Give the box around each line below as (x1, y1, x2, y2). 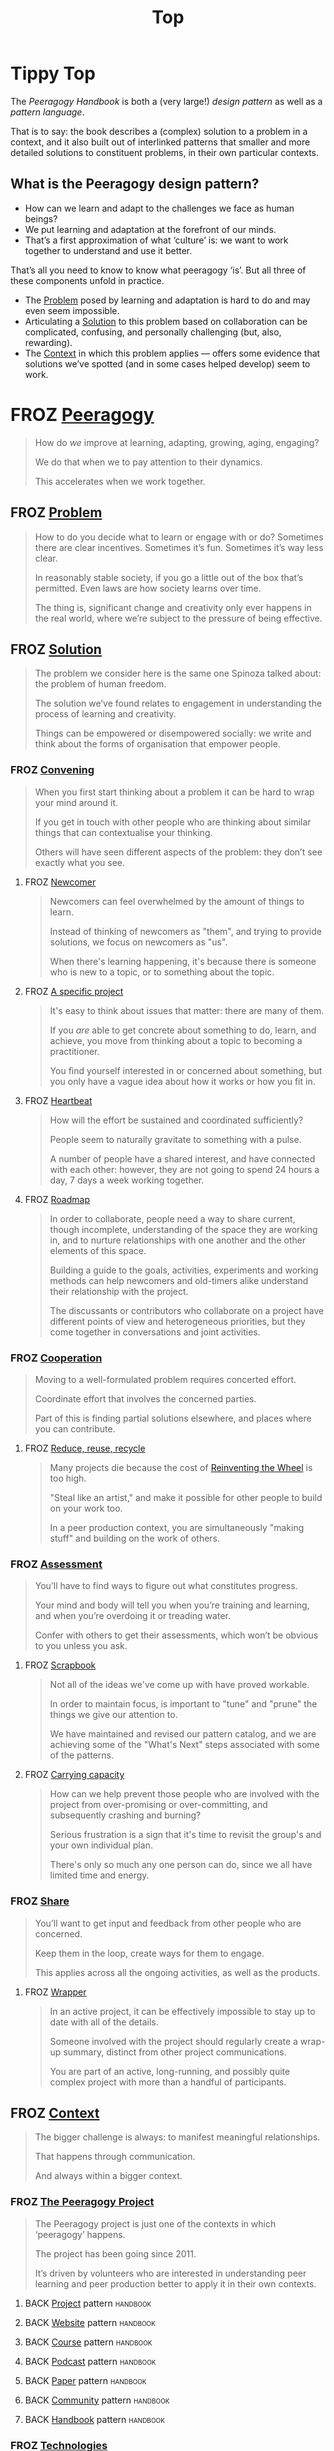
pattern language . (10, 106, 85, 118)
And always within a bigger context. (34, 2170, 183, 2182)
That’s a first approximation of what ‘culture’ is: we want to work (24, 234, 289, 246)
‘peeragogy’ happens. (34, 2228, 126, 2240)
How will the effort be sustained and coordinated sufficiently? (49, 1114, 304, 1126)
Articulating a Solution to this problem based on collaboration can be (24, 315, 308, 327)
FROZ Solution (10, 641, 102, 658)
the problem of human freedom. (34, 678, 167, 690)
